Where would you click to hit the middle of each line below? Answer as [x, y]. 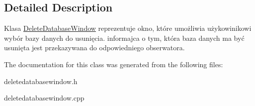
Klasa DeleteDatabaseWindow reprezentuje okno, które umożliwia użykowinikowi [128, 28]
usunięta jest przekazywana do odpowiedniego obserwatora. [94, 48]
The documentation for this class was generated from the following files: [114, 64]
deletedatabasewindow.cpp [44, 98]
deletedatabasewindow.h [41, 81]
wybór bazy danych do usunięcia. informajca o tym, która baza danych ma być [124, 38]
